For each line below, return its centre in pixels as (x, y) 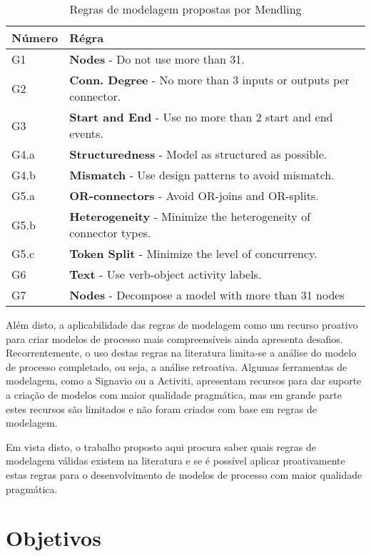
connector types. (110, 233)
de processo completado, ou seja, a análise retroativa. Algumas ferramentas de (177, 366)
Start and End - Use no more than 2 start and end (201, 117)
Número (35, 38)
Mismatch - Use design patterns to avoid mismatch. (202, 175)
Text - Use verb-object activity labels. (166, 274)
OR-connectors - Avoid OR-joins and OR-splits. (194, 195)
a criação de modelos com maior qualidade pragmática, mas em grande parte (174, 394)
